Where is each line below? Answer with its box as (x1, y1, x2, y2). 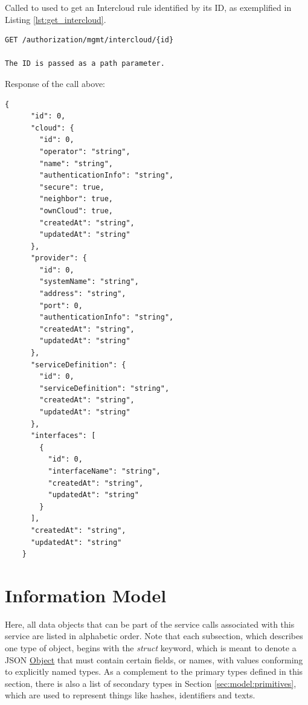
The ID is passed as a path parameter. (5, 59, 165, 68)
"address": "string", (39, 289, 126, 298)
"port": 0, (39, 301, 83, 310)
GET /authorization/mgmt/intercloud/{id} (5, 36, 174, 45)
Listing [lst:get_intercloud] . (5, 13, 106, 25)
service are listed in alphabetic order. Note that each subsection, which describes (5, 629, 303, 642)
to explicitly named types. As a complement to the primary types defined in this (5, 665, 303, 678)
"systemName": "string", (39, 277, 139, 286)
